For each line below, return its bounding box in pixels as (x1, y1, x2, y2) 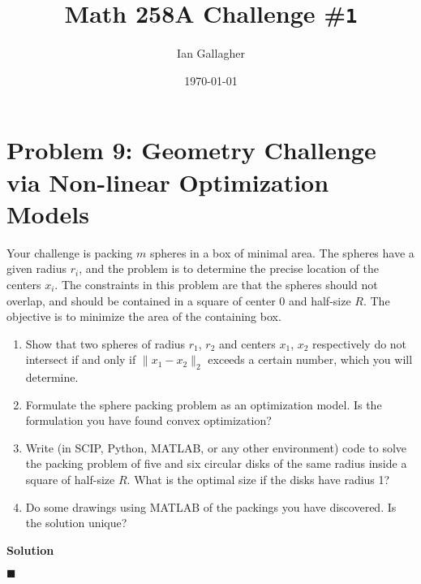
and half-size (288, 292, 351, 309)
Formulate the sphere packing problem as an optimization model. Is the (25, 396, 382, 413)
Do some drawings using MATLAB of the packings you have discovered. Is (25, 498, 397, 515)
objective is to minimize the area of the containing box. (6, 308, 281, 325)
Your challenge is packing (6, 244, 133, 261)
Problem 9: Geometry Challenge (6, 133, 376, 167)
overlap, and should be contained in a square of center (6, 292, 276, 309)
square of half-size (25, 471, 115, 488)
